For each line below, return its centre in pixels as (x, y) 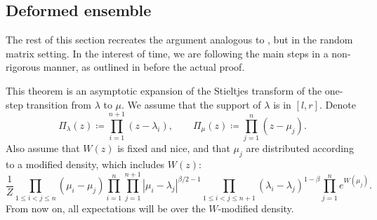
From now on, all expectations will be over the (106, 208)
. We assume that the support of (191, 104)
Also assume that (43, 148)
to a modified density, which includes (85, 164)
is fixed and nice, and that (174, 148)
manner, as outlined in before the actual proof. (144, 67)
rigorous (23, 67)
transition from (59, 104)
